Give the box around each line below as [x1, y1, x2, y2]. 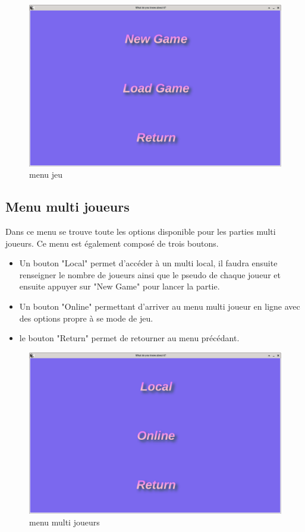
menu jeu [29, 168, 62, 181]
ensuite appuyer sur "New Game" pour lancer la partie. [19, 280, 220, 292]
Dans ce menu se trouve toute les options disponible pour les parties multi [5, 225, 276, 238]
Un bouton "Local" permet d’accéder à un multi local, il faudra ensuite [19, 257, 278, 269]
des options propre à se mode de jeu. [19, 311, 153, 324]
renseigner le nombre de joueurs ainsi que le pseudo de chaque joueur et [19, 268, 281, 281]
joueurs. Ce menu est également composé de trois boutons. [5, 237, 219, 249]
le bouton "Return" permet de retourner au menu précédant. [19, 332, 240, 344]
